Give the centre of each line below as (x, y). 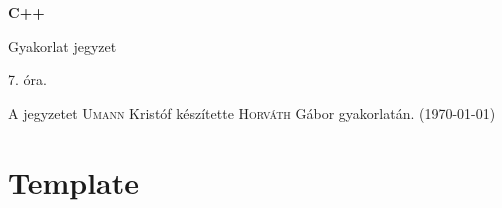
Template (74, 181)
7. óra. (27, 79)
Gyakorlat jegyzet (62, 45)
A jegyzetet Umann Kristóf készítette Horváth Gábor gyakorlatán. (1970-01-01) (252, 112)
